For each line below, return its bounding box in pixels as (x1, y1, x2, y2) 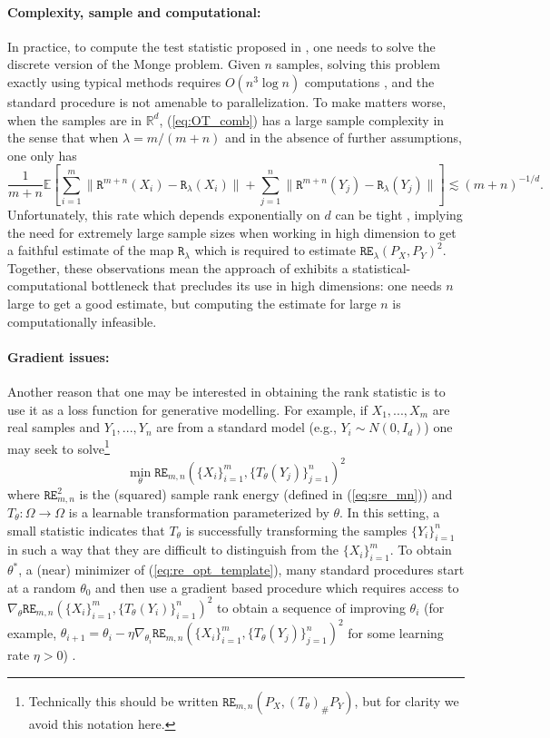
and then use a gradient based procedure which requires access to (95, 577, 459, 596)
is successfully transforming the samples (185, 520, 408, 539)
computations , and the (304, 72, 435, 91)
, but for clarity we (354, 691, 459, 710)
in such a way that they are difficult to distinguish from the (7, 540, 339, 559)
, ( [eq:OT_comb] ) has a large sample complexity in (159, 110, 445, 129)
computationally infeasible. (7, 311, 157, 330)
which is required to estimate (194, 241, 356, 260)
